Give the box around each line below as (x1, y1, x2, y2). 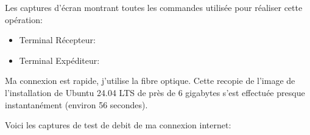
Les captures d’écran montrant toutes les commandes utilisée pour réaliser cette (5, 1, 303, 13)
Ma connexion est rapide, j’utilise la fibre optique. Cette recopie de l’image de (5, 74, 295, 87)
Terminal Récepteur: (19, 33, 96, 46)
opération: (5, 13, 43, 26)
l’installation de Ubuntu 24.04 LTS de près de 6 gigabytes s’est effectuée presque (5, 86, 305, 99)
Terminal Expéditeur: (19, 54, 100, 66)
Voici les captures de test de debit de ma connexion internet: (5, 119, 231, 131)
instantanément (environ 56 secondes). (5, 98, 148, 111)
